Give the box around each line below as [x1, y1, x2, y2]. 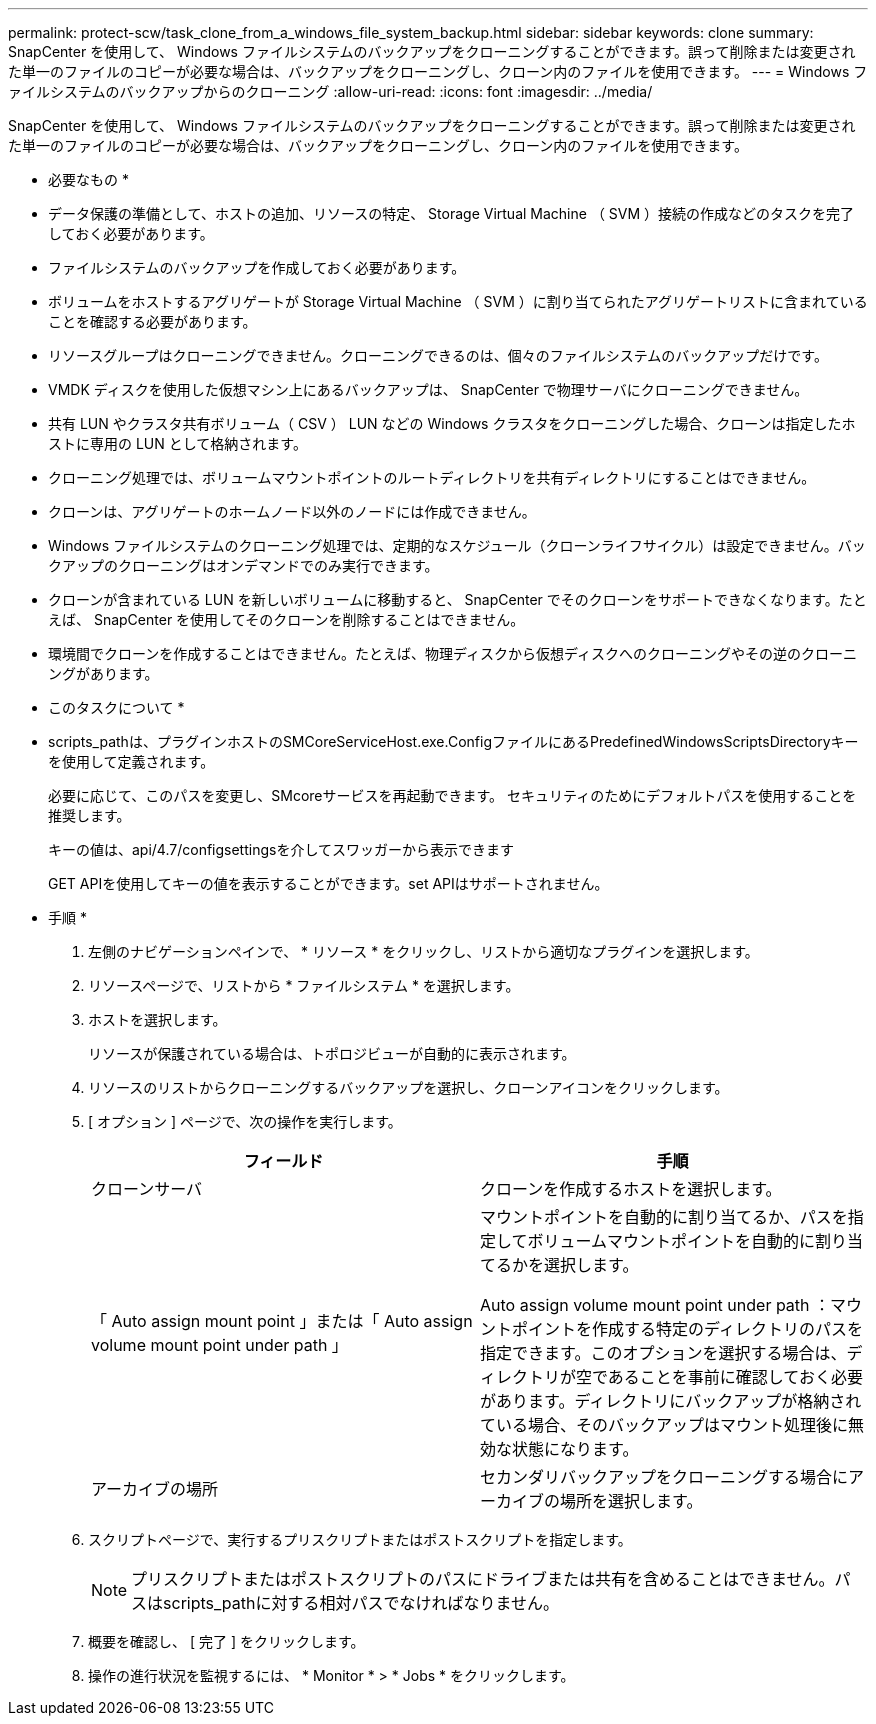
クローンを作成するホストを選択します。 [480, 1179, 782, 1199]
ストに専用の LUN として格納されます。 [48, 435, 307, 452]
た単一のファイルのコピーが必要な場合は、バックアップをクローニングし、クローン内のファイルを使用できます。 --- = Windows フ [8, 63, 868, 80]
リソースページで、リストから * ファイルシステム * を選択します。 [88, 977, 520, 994]
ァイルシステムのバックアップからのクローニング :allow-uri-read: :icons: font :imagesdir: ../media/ [8, 83, 653, 100]
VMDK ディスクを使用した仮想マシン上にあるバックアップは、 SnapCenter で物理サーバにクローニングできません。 [48, 381, 809, 398]
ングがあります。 [48, 665, 159, 682]
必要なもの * [48, 171, 129, 188]
